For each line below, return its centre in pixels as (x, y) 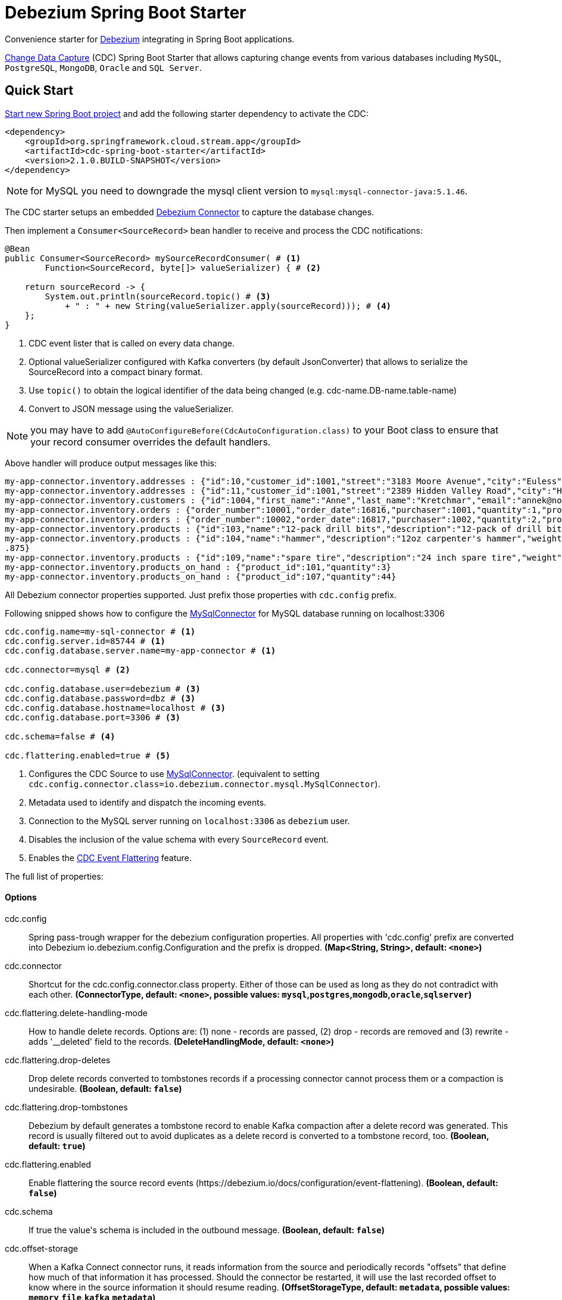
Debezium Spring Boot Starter (126, 13)
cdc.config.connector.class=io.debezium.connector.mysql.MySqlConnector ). (204, 784)
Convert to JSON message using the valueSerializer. (131, 408)
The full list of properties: (54, 876)
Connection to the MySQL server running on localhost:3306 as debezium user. (189, 821)
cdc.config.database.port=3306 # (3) (93, 717)
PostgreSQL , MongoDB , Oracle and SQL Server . (103, 67)
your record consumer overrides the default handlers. (151, 442)
